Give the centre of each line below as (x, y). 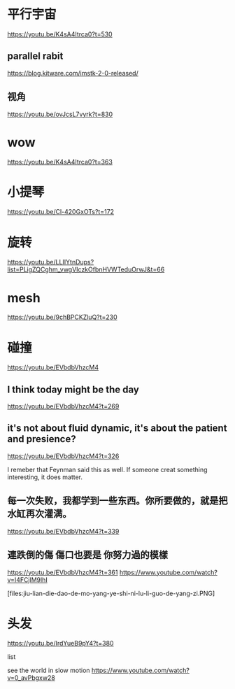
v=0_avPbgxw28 (31, 678)
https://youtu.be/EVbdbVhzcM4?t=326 (63, 456)
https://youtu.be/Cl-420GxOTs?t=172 (60, 212)
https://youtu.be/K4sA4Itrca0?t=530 (60, 34)
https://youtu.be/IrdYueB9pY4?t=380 (60, 644)
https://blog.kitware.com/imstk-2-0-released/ (73, 73)
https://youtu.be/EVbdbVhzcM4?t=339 (63, 531)
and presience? (42, 439)
